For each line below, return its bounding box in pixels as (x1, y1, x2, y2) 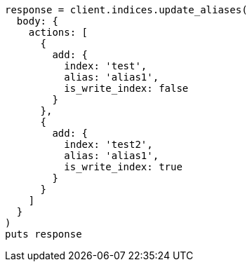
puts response (5, 228, 82, 240)
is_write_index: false (64, 83, 189, 94)
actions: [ (28, 27, 88, 38)
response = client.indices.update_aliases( (5, 4, 248, 15)
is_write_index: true (64, 161, 183, 172)
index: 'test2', (64, 139, 153, 150)
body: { (16, 15, 58, 27)
